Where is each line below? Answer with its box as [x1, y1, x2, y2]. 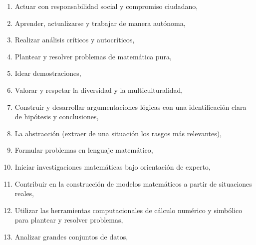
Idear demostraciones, [14, 68, 81, 78]
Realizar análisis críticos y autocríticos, [14, 34, 135, 45]
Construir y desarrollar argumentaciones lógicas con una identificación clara [14, 101, 247, 112]
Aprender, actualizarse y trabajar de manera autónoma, [14, 17, 186, 28]
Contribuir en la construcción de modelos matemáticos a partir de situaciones [14, 178, 252, 189]
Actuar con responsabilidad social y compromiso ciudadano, [14, 1, 198, 11]
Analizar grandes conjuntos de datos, [14, 231, 128, 242]
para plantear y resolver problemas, [14, 215, 123, 225]
